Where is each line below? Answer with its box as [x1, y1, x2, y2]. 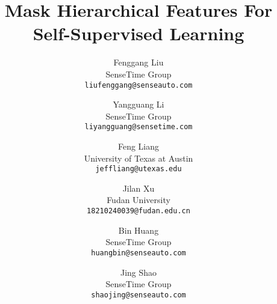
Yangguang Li [113, 98, 164, 111]
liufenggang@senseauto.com [84, 81, 193, 90]
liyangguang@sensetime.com [84, 123, 193, 132]
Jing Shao [120, 266, 157, 278]
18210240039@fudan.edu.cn [87, 207, 190, 216]
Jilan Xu [122, 181, 155, 194]
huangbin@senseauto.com [91, 248, 186, 257]
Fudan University [107, 193, 170, 206]
